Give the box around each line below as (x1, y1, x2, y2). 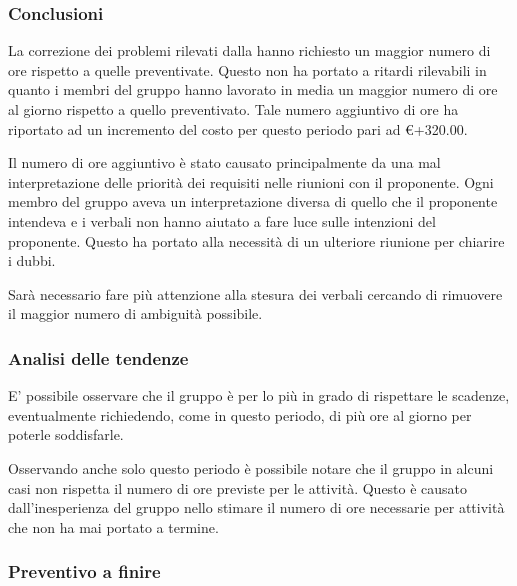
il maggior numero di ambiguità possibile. (8, 303, 263, 324)
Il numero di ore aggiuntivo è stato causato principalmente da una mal (8, 152, 441, 173)
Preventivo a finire (8, 559, 161, 584)
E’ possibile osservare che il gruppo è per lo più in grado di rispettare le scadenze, (8, 385, 510, 406)
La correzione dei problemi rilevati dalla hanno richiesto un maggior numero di (8, 40, 491, 61)
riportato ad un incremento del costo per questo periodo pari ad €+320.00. (8, 118, 468, 139)
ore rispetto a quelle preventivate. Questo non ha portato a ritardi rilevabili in (8, 59, 487, 80)
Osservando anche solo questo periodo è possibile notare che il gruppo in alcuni (8, 457, 494, 478)
